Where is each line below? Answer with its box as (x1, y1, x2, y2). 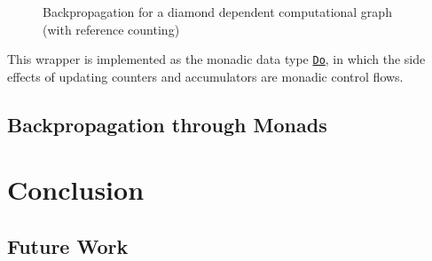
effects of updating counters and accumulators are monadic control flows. (7, 67, 404, 85)
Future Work (7, 232, 129, 259)
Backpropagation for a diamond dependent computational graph (43, 3, 392, 20)
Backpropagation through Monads (7, 110, 327, 138)
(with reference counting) (43, 20, 180, 38)
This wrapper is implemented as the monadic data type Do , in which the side (7, 50, 426, 68)
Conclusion (7, 171, 145, 208)
